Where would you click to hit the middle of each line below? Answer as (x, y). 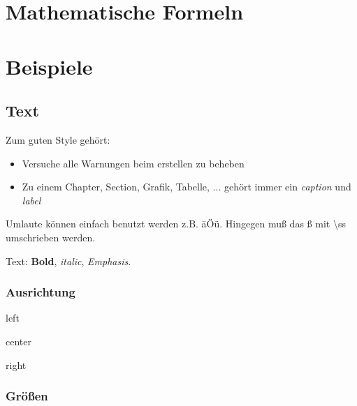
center (19, 341)
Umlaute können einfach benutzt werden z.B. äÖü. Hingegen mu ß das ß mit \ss (176, 224)
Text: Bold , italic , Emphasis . (68, 261)
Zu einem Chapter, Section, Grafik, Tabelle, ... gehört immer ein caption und (187, 187)
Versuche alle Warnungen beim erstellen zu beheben (133, 163)
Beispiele (49, 66)
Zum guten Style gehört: (58, 139)
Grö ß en (27, 396)
